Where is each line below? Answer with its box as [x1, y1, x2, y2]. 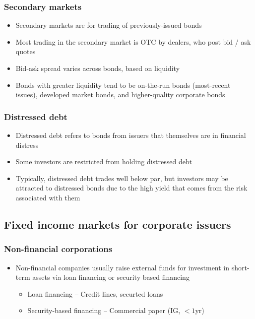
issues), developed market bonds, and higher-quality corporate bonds [15, 89, 225, 100]
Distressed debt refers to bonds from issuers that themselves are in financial [15, 130, 246, 140]
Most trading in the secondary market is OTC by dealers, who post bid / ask [15, 36, 251, 47]
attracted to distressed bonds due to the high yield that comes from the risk [15, 183, 248, 193]
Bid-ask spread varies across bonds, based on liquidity [15, 63, 180, 73]
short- [231, 262, 250, 272]
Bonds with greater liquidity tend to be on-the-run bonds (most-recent [15, 79, 231, 90]
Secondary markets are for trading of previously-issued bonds [15, 20, 202, 30]
